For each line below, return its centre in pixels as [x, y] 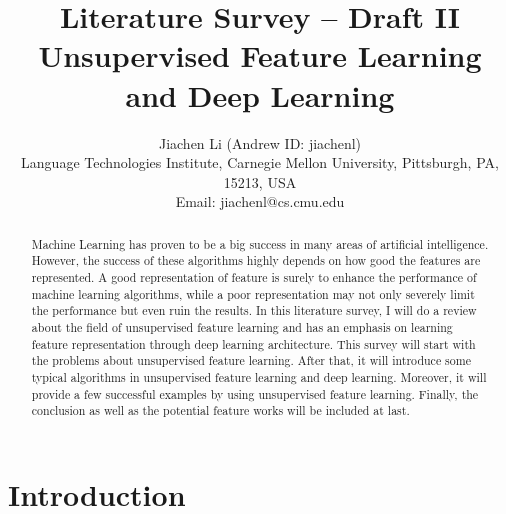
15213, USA [260, 181]
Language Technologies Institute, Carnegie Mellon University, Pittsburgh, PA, [260, 162]
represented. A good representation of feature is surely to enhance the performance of [254, 276]
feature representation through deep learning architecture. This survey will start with [253, 343]
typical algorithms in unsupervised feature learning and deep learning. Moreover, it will [259, 376]
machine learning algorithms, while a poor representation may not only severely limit [253, 293]
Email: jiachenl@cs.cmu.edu [260, 201]
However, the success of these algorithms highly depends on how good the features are [256, 260]
